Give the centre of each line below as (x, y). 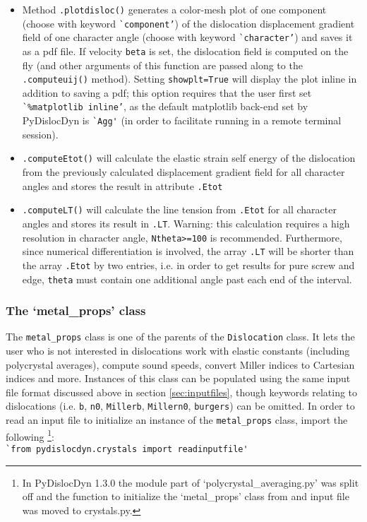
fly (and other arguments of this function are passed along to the (162, 65)
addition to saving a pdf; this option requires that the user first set (167, 92)
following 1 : (30, 435)
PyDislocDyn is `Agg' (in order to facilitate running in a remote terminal (182, 120)
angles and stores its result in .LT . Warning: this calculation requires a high (186, 223)
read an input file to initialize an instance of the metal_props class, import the (177, 420)
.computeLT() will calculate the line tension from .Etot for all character (179, 209)
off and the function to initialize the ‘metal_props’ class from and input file (186, 496)
